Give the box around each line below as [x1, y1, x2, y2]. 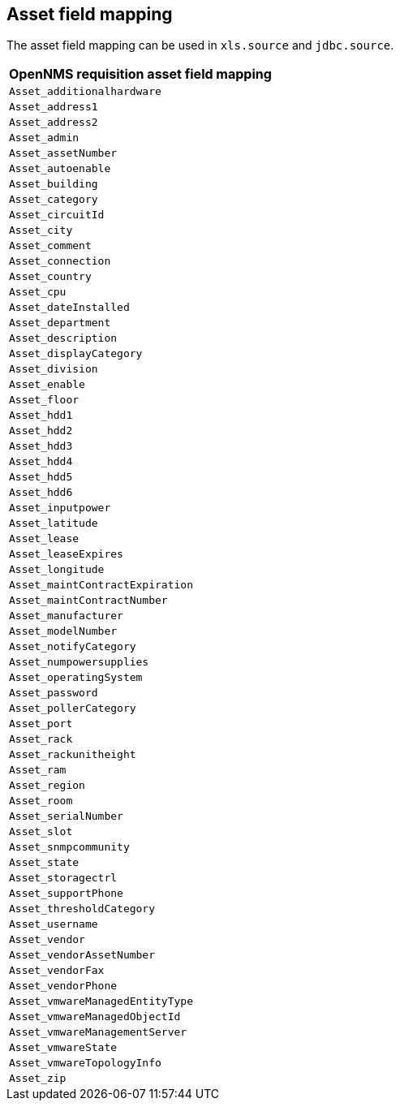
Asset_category [9, 193, 98, 206]
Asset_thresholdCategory [9, 902, 156, 915]
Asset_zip [9, 1072, 67, 1085]
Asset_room [9, 795, 73, 808]
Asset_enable [9, 378, 85, 391]
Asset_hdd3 [9, 440, 73, 453]
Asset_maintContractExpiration [9, 579, 193, 592]
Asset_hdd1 [9, 409, 73, 422]
